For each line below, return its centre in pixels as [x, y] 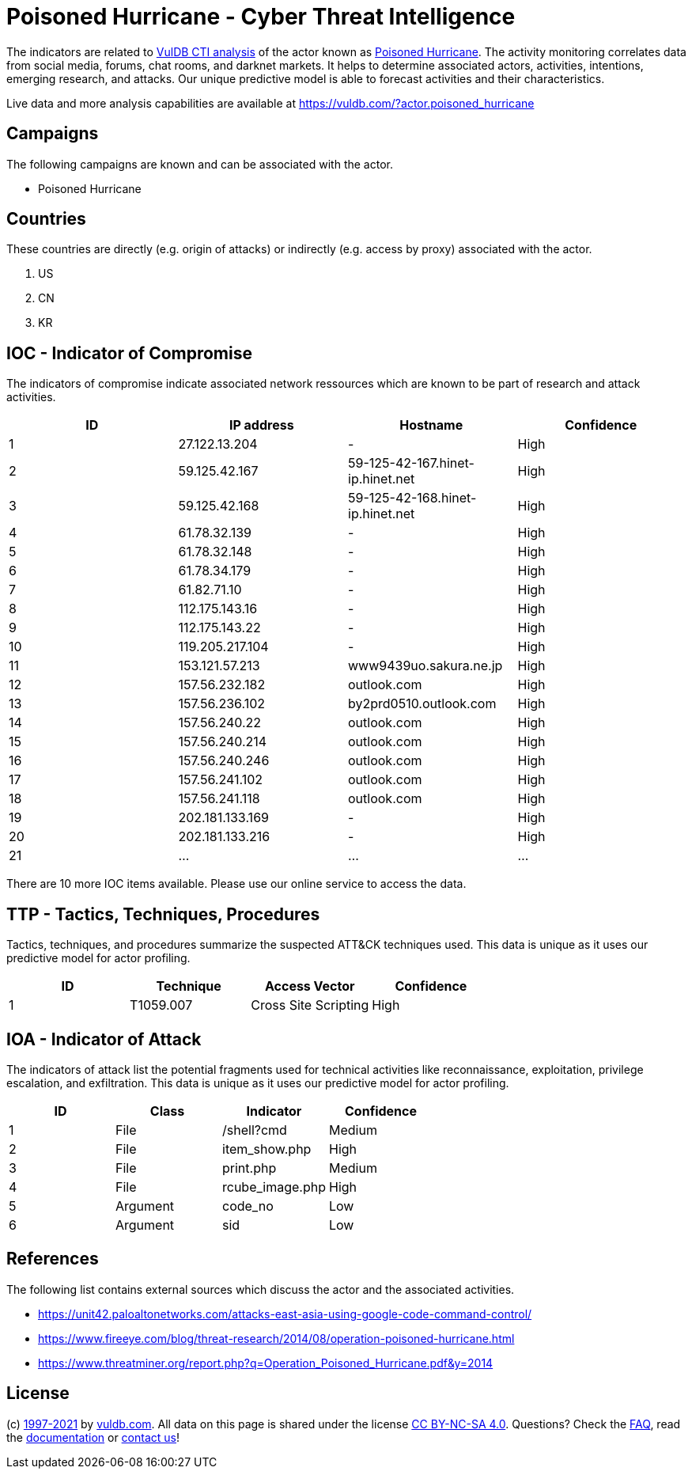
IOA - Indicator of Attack [104, 1039]
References [53, 1259]
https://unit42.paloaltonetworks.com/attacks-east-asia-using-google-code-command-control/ [285, 1314]
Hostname [431, 425]
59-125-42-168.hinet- [412, 498]
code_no [248, 1206]
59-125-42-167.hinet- [411, 463]
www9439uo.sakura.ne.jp [425, 666]
